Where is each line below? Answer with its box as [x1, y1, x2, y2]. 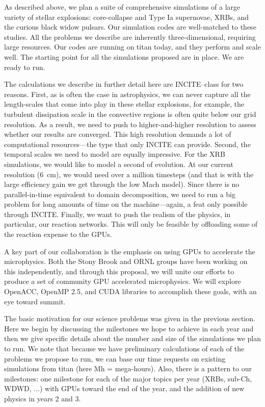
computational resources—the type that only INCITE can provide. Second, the [4, 138, 251, 149]
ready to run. [4, 61, 45, 72]
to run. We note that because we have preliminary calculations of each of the [4, 343, 245, 353]
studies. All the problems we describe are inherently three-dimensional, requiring [4, 31, 256, 42]
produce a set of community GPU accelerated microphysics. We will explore [4, 276, 241, 286]
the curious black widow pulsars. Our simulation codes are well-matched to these [4, 21, 256, 32]
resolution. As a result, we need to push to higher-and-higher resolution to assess [4, 118, 256, 129]
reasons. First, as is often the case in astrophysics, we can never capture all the [4, 88, 251, 99]
